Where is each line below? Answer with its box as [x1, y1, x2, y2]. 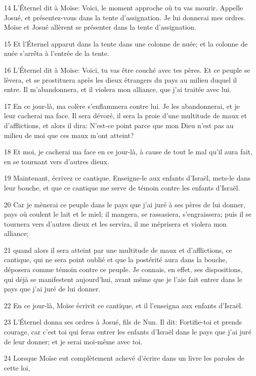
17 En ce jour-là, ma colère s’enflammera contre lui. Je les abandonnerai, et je [4, 100, 240, 111]
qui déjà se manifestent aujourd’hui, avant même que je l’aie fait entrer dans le [4, 274, 243, 284]
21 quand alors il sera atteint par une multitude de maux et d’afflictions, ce [4, 244, 232, 255]
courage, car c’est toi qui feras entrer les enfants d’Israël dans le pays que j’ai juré [4, 327, 252, 337]
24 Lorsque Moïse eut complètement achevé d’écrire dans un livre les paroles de [4, 353, 245, 363]
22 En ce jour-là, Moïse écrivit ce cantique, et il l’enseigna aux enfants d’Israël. [4, 300, 243, 310]
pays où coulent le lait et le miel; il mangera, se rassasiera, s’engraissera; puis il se [4, 209, 252, 219]
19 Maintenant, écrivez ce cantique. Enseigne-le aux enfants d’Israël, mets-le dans [4, 173, 251, 183]
